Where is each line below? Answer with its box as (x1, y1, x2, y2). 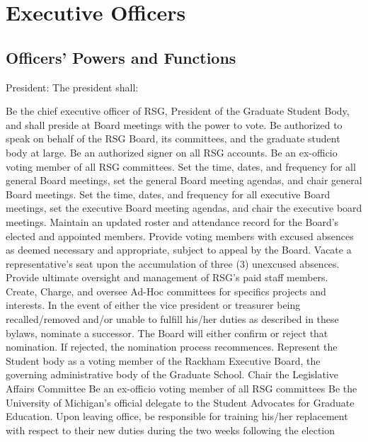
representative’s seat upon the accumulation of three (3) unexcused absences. (6, 256, 340, 271)
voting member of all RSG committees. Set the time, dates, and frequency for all (6, 159, 356, 174)
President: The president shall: (6, 79, 139, 94)
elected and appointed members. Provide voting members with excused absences (6, 228, 354, 243)
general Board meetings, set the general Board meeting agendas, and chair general (6, 173, 362, 188)
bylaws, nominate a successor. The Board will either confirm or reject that (6, 325, 328, 340)
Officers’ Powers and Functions (6, 46, 236, 68)
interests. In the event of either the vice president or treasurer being (6, 297, 301, 312)
